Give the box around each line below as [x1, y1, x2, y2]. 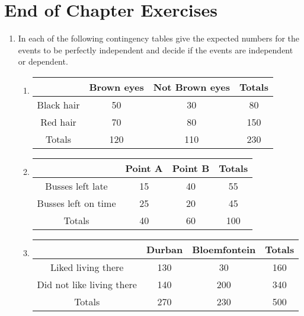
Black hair [37, 97, 80, 111]
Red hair [40, 114, 76, 129]
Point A [125, 161, 163, 175]
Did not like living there [37, 277, 137, 291]
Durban [146, 242, 183, 256]
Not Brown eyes [153, 79, 230, 94]
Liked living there [50, 260, 124, 274]
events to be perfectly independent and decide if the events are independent [18, 43, 293, 56]
